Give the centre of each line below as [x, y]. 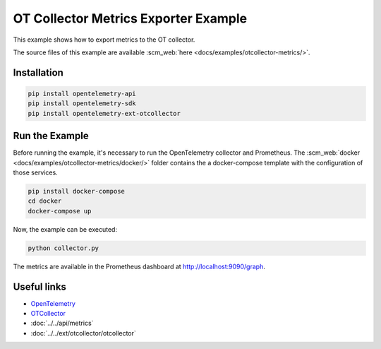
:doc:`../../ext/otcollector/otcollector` [84, 333]
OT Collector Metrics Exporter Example [130, 18]
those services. [35, 172]
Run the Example [51, 136]
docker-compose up [60, 211]
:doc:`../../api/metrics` [62, 323]
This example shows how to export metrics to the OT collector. [104, 40]
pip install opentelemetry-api [82, 93]
